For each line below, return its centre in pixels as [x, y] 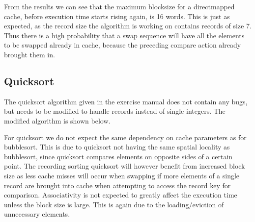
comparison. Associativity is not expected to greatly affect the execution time [121, 195]
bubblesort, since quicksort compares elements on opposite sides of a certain [118, 156]
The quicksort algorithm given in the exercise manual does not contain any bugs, [126, 101]
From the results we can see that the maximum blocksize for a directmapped [119, 6]
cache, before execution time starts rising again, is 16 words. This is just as [117, 16]
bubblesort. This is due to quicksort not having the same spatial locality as [117, 147]
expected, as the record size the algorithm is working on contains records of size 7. [128, 26]
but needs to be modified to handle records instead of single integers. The [115, 111]
